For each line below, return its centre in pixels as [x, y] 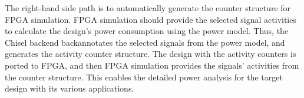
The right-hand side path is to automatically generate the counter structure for [148, 8]
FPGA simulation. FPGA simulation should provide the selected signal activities [151, 19]
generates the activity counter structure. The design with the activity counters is [151, 54]
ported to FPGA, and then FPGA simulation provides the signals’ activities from [152, 65]
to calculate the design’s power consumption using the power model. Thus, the [147, 31]
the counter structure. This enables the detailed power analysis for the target [144, 77]
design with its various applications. [70, 88]
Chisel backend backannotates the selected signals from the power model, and [145, 42]
